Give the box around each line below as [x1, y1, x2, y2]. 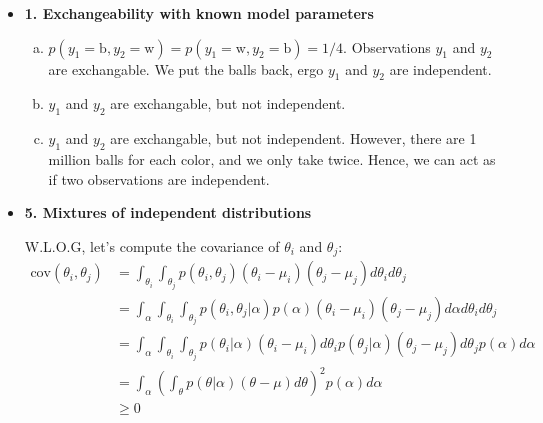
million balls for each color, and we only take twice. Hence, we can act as [48, 148, 496, 169]
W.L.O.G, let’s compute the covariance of [24, 235, 280, 256]
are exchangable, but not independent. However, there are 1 [110, 128, 477, 149]
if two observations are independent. [48, 168, 270, 189]
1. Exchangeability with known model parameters [24, 3, 374, 23]
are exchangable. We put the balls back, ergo [48, 58, 324, 79]
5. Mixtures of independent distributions [24, 202, 312, 223]
